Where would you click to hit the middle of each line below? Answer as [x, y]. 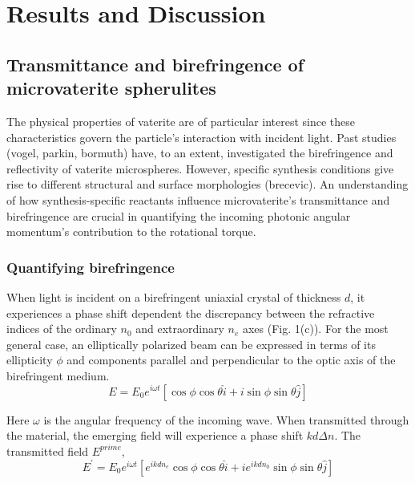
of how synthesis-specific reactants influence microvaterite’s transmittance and [198, 199]
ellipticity [30, 360]
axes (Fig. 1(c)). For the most [315, 329]
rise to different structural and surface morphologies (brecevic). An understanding [207, 184]
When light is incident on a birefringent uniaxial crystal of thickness [174, 296]
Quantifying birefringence [91, 267]
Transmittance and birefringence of [155, 64]
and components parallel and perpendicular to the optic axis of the [231, 360]
